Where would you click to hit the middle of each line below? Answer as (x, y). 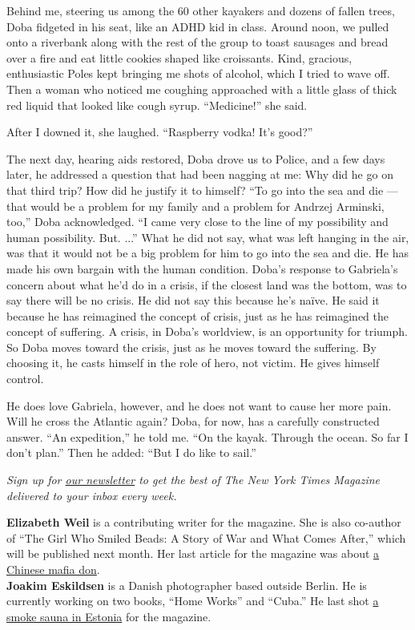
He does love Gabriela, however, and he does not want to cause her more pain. (199, 405)
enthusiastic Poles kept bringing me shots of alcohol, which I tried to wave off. (198, 73)
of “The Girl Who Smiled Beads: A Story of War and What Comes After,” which (206, 537)
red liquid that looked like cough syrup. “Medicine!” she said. (157, 105)
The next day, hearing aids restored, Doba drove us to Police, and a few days (196, 158)
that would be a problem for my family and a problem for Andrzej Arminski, (195, 206)
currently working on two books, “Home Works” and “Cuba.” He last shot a (193, 601)
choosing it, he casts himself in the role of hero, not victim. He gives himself (193, 363)
